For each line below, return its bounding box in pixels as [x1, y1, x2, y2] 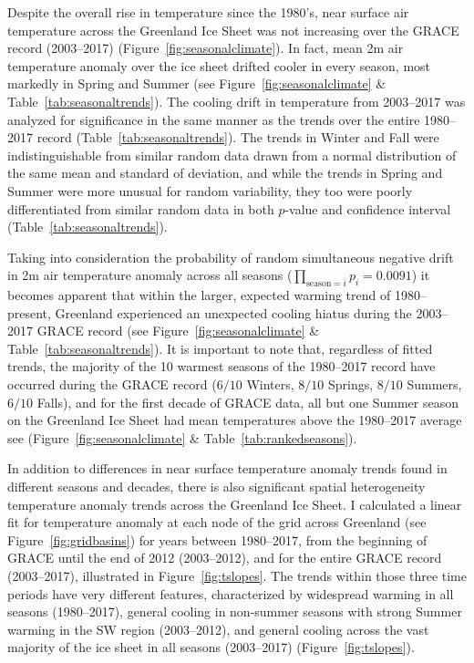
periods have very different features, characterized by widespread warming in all [7, 584, 454, 603]
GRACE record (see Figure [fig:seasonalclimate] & [36, 321, 320, 340]
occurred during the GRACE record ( [7, 375, 217, 394]
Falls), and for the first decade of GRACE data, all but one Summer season [36, 392, 459, 411]
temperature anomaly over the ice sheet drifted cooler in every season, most [7, 56, 431, 75]
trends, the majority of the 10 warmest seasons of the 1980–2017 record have [7, 357, 436, 376]
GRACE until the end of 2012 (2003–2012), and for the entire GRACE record [7, 548, 442, 567]
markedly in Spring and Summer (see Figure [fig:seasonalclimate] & [7, 74, 386, 93]
